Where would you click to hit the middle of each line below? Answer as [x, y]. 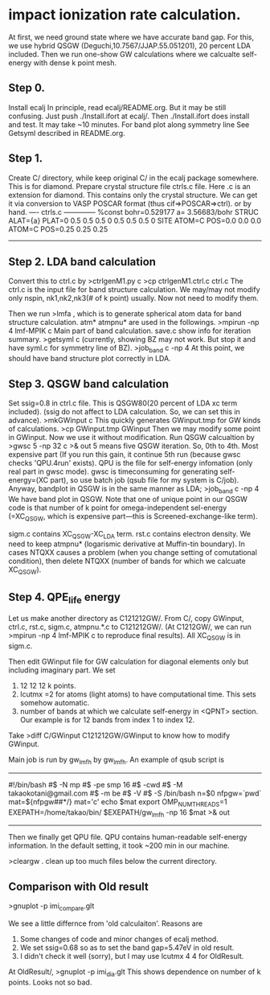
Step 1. [26, 158]
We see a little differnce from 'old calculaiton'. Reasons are [106, 923]
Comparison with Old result [78, 886]
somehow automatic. [55, 702]
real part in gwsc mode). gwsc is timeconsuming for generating [113, 471]
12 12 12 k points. [48, 685]
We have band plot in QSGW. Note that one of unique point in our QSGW [128, 499]
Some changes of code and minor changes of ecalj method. [119, 939]
